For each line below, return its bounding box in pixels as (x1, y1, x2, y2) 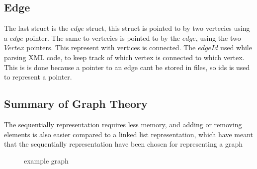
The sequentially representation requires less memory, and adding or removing (4, 119, 242, 129)
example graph (24, 155, 69, 166)
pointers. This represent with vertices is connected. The (26, 42, 196, 53)
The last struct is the (4, 23, 69, 33)
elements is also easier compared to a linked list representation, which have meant (4, 129, 254, 139)
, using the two (195, 32, 241, 43)
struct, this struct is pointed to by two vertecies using (86, 23, 250, 33)
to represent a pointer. (4, 72, 72, 82)
